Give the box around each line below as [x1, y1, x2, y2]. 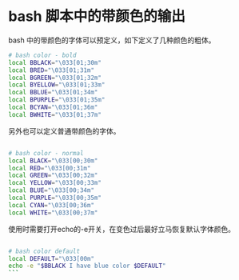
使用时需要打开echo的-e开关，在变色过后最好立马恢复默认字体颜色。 [8, 224, 236, 234]
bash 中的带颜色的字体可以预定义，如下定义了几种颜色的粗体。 [8, 35, 216, 45]
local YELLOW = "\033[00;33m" [8, 179, 102, 187]
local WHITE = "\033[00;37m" [8, 209, 98, 217]
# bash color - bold [8, 51, 78, 59]
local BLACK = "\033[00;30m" [8, 157, 98, 165]
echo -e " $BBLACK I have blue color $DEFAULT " [8, 262, 166, 270]
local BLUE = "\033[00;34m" [8, 186, 94, 194]
